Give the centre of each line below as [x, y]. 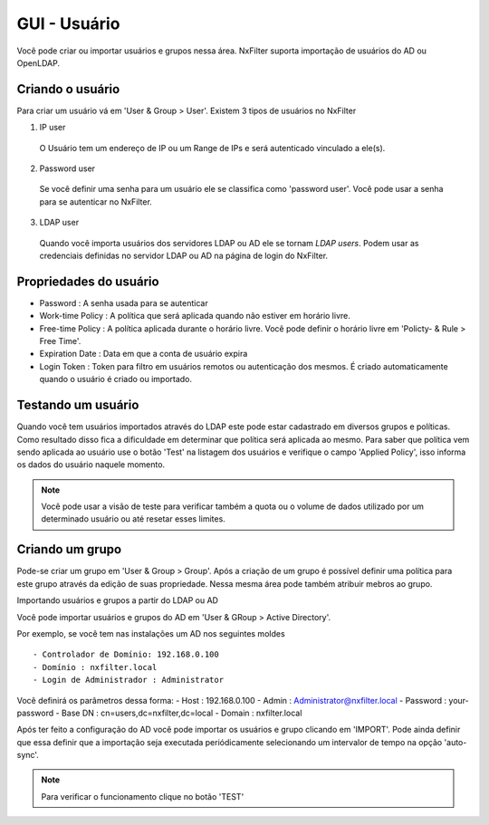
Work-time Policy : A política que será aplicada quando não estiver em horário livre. [195, 316]
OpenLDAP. [38, 62]
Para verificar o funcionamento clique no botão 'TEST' [143, 796]
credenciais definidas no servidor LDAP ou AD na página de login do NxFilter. [184, 255]
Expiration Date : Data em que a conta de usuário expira [144, 354]
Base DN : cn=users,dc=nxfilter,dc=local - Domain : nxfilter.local [182, 713]
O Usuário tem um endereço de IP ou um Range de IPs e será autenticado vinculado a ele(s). [212, 148]
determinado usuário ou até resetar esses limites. [133, 519]
